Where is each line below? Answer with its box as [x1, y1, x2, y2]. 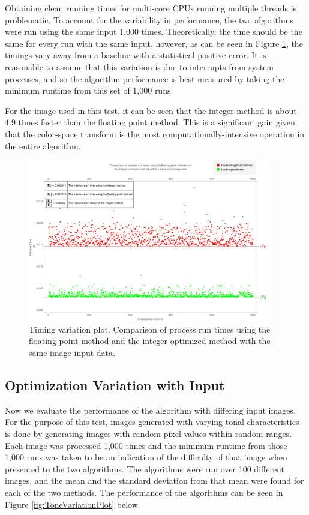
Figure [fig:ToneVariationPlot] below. [5, 498, 140, 510]
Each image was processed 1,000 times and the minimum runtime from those [5, 439, 287, 451]
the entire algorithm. [5, 139, 81, 152]
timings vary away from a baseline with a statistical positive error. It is [5, 49, 266, 61]
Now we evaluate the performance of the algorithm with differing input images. [5, 403, 296, 416]
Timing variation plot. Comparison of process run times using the [29, 322, 271, 335]
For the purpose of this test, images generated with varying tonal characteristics [5, 415, 299, 428]
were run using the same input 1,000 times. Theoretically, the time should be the [5, 25, 302, 38]
